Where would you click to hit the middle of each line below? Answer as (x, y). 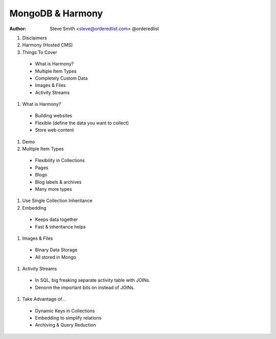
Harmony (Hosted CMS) (48, 45)
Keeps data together (56, 219)
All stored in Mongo (56, 257)
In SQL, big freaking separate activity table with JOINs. (93, 280)
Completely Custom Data (61, 78)
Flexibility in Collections (60, 161)
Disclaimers (34, 38)
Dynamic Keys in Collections (65, 311)
